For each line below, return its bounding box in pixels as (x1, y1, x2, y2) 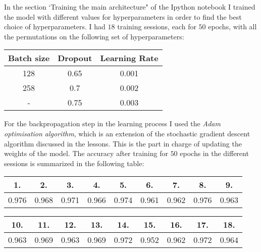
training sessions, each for (117, 21, 196, 32)
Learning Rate (100, 52, 159, 64)
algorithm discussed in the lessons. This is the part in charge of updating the (4, 138, 242, 148)
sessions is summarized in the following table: (4, 158, 144, 168)
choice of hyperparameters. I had (4, 21, 106, 32)
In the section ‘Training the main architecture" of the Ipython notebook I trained (4, 2, 255, 12)
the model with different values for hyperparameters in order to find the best (4, 11, 242, 22)
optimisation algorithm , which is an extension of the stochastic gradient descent (4, 128, 250, 138)
